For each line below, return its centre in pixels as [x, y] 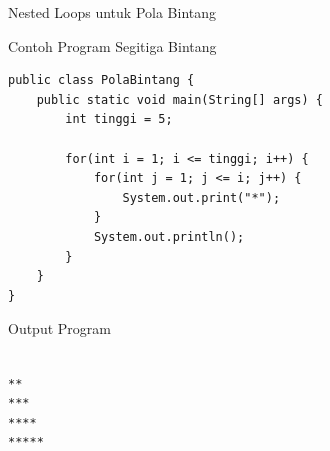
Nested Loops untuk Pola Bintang [112, 12]
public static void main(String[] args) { [179, 99]
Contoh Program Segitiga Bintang [112, 45]
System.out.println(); [169, 236]
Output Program [59, 328]
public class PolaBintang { [101, 80]
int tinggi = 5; [119, 119]
